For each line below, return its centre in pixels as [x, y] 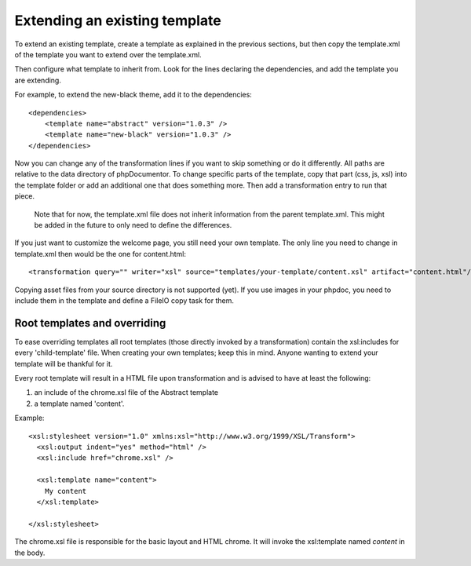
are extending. [38, 80]
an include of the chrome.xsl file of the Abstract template [126, 393]
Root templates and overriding [90, 323]
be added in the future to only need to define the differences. [133, 225]
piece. [25, 196]
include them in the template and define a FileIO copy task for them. [124, 300]
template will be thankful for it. [64, 363]
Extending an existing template [118, 20]
